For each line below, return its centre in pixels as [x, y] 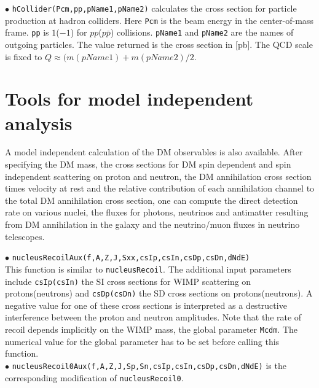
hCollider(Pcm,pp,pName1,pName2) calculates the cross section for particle [154, 8]
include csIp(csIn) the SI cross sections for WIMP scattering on [128, 281]
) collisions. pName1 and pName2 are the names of [202, 32]
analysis [39, 122]
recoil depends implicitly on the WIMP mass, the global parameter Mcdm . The [152, 329]
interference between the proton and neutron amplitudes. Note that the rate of [153, 317]
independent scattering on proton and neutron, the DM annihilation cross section [158, 176]
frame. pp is [27, 32]
